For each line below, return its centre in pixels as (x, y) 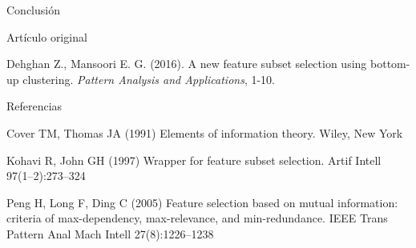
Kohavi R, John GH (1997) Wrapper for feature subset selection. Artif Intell (194, 160)
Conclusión (33, 10)
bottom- (390, 64)
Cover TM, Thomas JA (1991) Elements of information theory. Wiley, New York (205, 132)
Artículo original (47, 36)
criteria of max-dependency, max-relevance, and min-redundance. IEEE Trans (197, 218)
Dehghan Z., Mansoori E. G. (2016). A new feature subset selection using (187, 64)
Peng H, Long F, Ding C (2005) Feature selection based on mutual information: (202, 202)
